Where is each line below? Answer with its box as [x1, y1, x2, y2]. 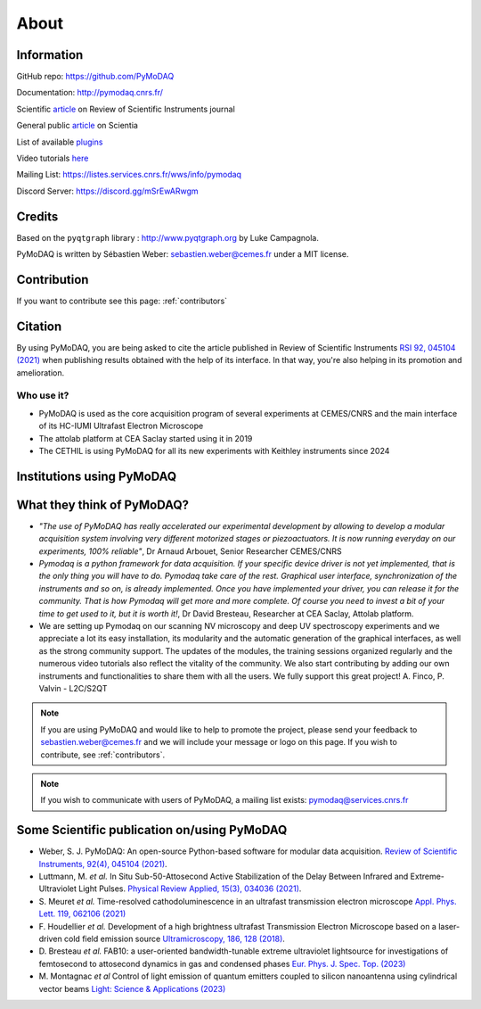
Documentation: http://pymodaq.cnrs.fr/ [16, 87, 164, 98]
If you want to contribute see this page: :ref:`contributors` [16, 295, 227, 306]
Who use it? [16, 389, 69, 401]
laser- [437, 921, 461, 931]
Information [16, 47, 84, 62]
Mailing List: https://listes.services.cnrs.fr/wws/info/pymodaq [16, 170, 242, 180]
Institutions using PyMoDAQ [16, 468, 177, 484]
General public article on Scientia [16, 120, 138, 131]
